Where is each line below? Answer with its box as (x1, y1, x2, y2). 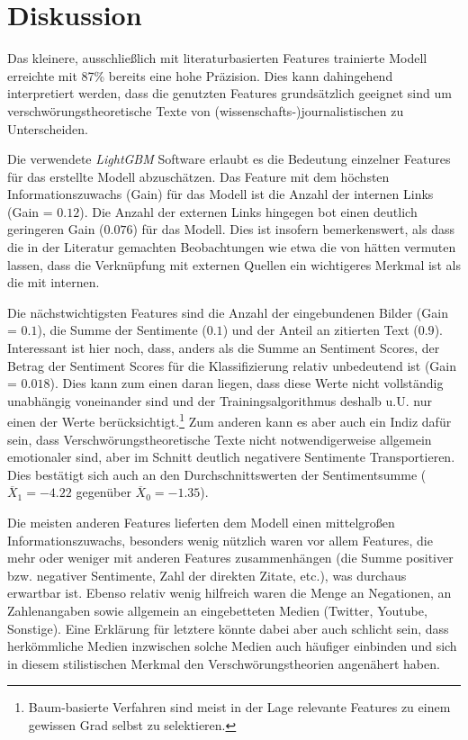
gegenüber (76, 483, 131, 501)
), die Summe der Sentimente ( (37, 320, 207, 339)
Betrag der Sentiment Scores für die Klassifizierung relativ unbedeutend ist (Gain (7, 356, 457, 375)
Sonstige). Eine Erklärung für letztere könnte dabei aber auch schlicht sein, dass (7, 618, 449, 637)
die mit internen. (7, 273, 100, 292)
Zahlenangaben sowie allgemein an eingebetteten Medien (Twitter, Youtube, (7, 601, 427, 619)
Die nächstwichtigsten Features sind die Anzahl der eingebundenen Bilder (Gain (7, 302, 448, 321)
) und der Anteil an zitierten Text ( (222, 320, 418, 339)
